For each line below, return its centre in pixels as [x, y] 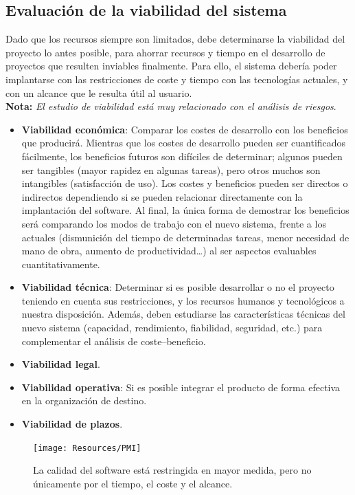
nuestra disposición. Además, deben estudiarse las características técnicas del [183, 314]
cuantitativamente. [61, 264]
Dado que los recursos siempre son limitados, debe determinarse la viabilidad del [175, 39]
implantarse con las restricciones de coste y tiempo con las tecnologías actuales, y [177, 79]
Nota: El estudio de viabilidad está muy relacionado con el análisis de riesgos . [171, 106]
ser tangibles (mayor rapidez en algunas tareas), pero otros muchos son [171, 169]
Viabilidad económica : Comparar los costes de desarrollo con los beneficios [185, 129]
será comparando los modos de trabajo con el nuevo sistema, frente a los [174, 223]
